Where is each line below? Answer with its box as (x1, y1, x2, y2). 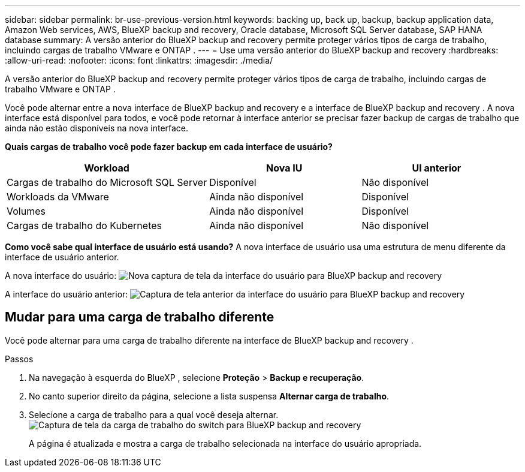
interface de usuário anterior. (5, 252, 119, 262)
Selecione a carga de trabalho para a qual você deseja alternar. (29, 409, 279, 420)
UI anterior (412, 162, 461, 174)
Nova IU (266, 162, 303, 174)
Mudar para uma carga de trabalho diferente (5, 309, 274, 325)
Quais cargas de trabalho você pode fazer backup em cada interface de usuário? (5, 142, 333, 152)
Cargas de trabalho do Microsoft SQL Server (7, 176, 207, 188)
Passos (5, 353, 34, 364)
